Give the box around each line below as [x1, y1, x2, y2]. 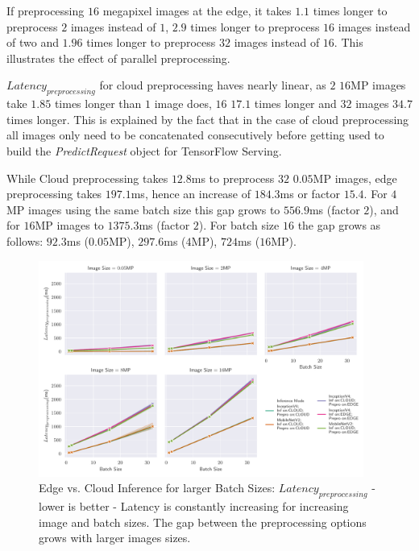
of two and [6, 34, 59, 51]
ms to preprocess [191, 169, 275, 186]
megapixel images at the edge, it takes [102, 2, 292, 19]
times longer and [254, 95, 337, 112]
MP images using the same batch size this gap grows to [6, 201, 280, 217]
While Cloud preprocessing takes [6, 169, 168, 186]
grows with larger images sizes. [39, 529, 191, 546]
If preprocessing [6, 2, 85, 19]
